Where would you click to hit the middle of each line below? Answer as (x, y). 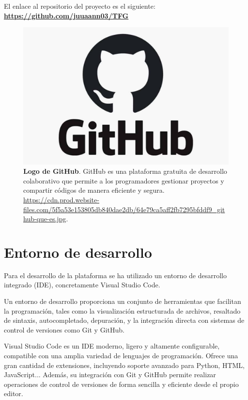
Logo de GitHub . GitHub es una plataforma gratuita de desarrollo (125, 171)
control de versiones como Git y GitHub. (64, 329)
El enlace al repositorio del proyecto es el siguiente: (80, 6)
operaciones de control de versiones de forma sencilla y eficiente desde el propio (121, 384)
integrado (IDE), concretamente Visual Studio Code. (82, 285)
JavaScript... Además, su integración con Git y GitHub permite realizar (110, 375)
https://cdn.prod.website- (61, 199)
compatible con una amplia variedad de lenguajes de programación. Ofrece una (121, 356)
